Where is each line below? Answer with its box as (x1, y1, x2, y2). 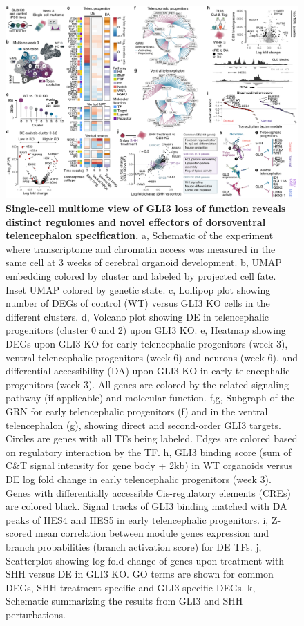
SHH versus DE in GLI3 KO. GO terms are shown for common (6, 567, 274, 581)
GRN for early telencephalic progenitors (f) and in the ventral (6, 404, 268, 418)
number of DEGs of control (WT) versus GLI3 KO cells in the (6, 296, 270, 310)
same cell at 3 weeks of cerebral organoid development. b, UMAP (6, 255, 282, 269)
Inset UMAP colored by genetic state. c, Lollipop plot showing (6, 282, 271, 296)
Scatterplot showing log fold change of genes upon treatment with (6, 553, 285, 567)
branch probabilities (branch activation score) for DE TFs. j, (6, 539, 262, 553)
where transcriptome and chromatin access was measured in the (6, 241, 276, 256)
